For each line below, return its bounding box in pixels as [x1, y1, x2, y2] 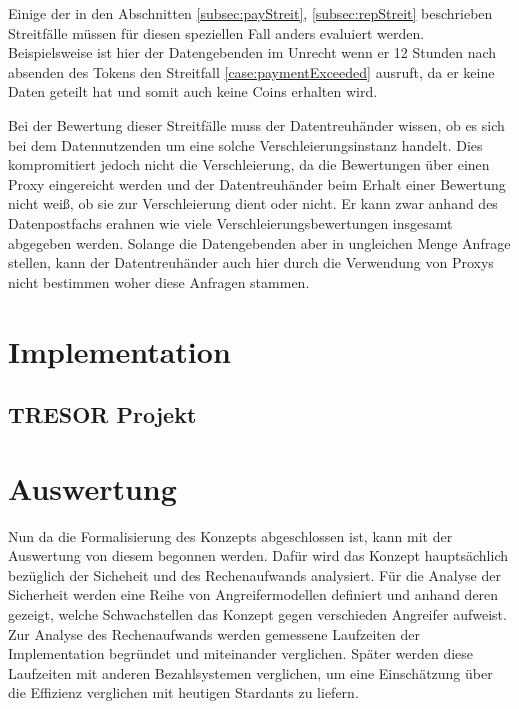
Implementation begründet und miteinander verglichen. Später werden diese [8, 643, 474, 664]
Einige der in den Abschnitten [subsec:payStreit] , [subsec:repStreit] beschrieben [8, 3, 493, 23]
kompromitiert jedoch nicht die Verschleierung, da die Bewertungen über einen [8, 154, 490, 175]
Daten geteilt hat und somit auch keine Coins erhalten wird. [8, 81, 378, 102]
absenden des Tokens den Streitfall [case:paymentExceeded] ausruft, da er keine [8, 61, 495, 82]
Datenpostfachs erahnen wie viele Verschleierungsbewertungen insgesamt [8, 212, 453, 233]
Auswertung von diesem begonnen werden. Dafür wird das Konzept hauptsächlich [8, 545, 509, 566]
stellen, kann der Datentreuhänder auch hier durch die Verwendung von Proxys [8, 252, 494, 273]
